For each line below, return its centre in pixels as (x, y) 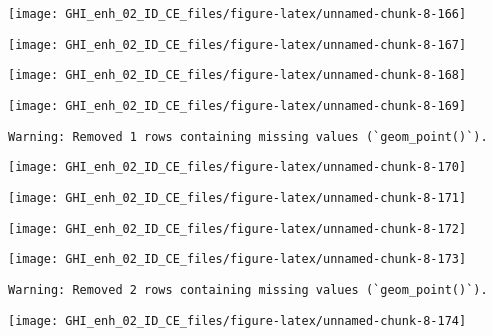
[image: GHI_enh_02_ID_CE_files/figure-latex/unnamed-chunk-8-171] (237, 197)
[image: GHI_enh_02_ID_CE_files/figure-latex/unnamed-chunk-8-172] (237, 228)
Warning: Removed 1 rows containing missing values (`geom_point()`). (248, 136)
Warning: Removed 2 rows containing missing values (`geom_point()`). (248, 289)
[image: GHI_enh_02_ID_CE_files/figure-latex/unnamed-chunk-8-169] (237, 105)
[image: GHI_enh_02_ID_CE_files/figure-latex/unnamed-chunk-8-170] (237, 167)
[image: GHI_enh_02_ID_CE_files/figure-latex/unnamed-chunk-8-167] (237, 44)
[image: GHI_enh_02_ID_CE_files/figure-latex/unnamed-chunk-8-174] (237, 320)
